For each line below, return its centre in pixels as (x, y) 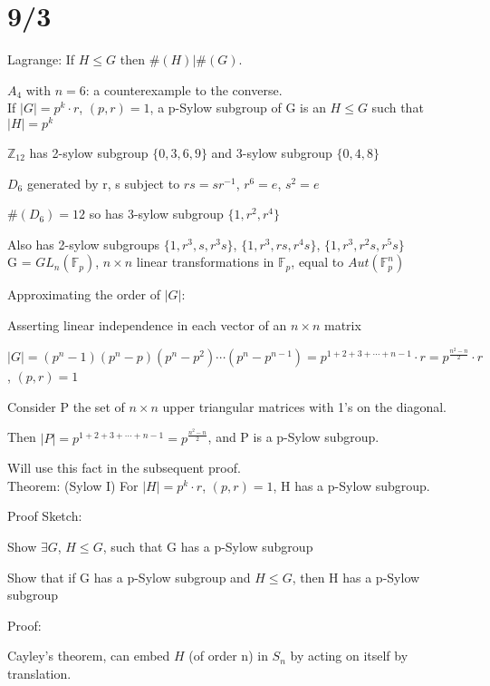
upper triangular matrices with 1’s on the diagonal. (304, 406)
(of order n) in (228, 656)
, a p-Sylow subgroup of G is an (238, 108)
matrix (342, 324)
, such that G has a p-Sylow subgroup (208, 547)
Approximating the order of (84, 294)
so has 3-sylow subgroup (156, 214)
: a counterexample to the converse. (184, 89)
